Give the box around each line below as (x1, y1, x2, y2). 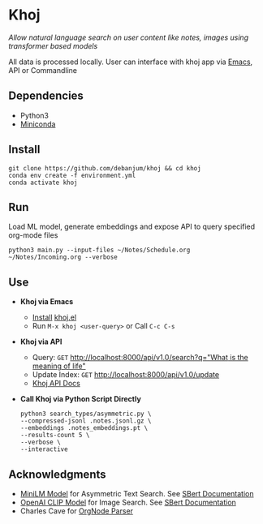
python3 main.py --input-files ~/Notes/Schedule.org (8, 246, 191, 255)
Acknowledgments (8, 467, 107, 481)
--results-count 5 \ (19, 432, 90, 440)
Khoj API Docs (32, 379, 81, 389)
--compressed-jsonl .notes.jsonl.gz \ (19, 417, 152, 425)
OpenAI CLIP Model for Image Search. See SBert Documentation (19, 497, 237, 507)
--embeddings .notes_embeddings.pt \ (19, 424, 149, 432)
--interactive (19, 445, 68, 453)
